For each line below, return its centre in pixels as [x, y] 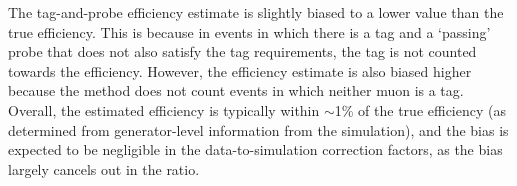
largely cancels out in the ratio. [104, 168]
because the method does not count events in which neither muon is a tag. [236, 90]
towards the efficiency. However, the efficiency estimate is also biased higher [240, 70]
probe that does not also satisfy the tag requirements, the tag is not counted [242, 51]
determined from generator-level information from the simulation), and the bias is [258, 129]
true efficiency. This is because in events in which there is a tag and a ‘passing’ [249, 31]
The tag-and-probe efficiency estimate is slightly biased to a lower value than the [256, 12]
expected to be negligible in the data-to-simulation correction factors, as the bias [255, 149]
